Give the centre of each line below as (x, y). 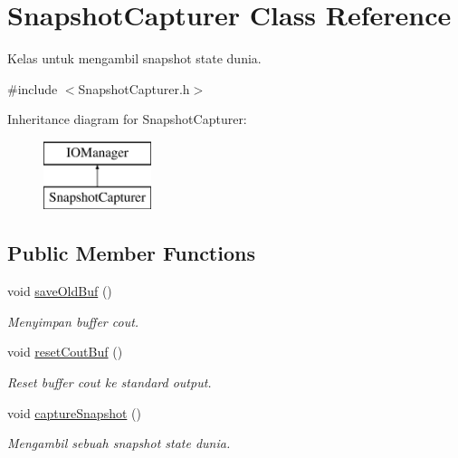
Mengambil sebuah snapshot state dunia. (119, 443)
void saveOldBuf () (60, 291)
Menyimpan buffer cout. (73, 321)
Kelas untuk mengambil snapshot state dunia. (134, 58)
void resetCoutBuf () (65, 352)
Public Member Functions (131, 253)
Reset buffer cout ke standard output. (110, 382)
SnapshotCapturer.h (134, 88)
